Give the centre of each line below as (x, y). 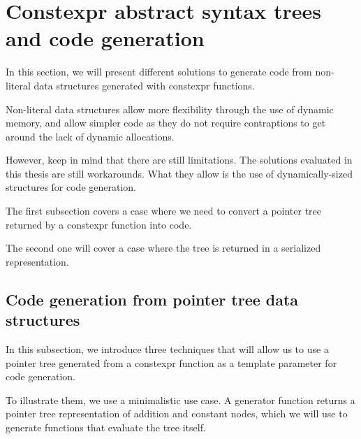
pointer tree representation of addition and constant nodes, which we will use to (177, 413)
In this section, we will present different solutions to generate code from (159, 72)
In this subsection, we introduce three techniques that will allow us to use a (167, 349)
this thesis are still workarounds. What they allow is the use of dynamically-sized (179, 173)
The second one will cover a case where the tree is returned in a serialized (163, 248)
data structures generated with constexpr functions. (144, 85)
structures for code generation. (71, 187)
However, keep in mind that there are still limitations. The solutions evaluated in (179, 160)
